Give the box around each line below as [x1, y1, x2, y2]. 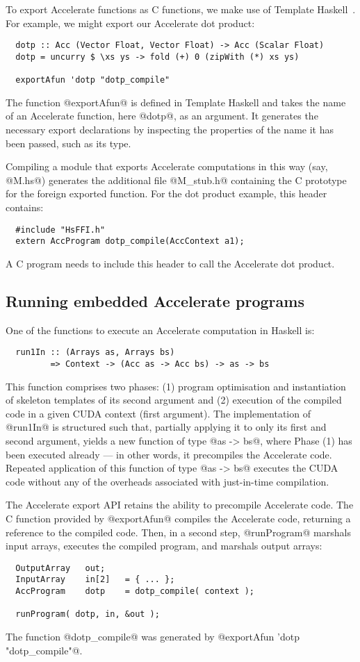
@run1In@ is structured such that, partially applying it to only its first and [6, 420, 327, 434]
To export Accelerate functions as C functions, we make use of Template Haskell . [6, 2, 356, 16]
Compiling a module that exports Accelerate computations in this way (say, [6, 159, 328, 174]
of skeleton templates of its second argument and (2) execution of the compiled [6, 392, 342, 407]
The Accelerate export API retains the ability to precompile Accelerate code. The [6, 497, 354, 512]
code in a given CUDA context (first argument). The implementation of [6, 406, 311, 420]
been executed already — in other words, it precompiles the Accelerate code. [6, 447, 332, 461]
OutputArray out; [15, 563, 106, 573]
